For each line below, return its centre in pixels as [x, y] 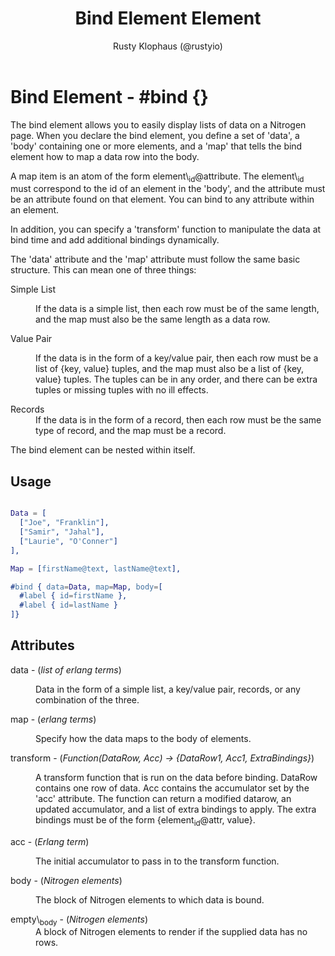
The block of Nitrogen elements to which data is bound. [150, 899]
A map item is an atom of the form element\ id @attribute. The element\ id [157, 177]
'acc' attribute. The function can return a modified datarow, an [163, 798]
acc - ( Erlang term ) [50, 841]
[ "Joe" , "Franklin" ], [64, 523]
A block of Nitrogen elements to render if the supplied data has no [171, 932]
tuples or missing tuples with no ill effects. [122, 390]
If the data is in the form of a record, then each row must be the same [178, 420]
